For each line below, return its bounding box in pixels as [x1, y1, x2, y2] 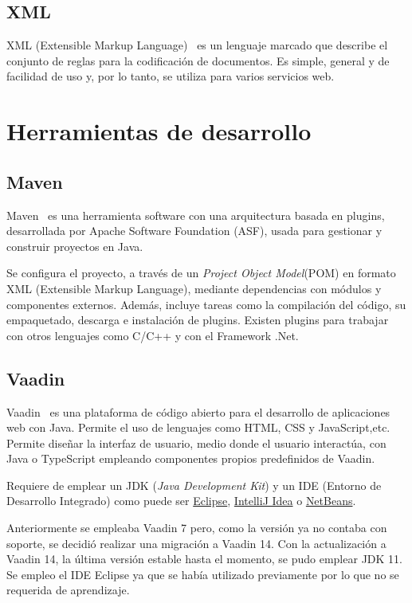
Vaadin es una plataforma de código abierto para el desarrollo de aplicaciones [6, 403, 390, 420]
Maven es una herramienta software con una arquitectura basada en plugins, [6, 206, 385, 223]
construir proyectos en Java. [6, 237, 143, 254]
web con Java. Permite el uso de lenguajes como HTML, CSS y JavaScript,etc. [6, 419, 390, 436]
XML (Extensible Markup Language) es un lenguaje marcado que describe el [6, 37, 388, 53]
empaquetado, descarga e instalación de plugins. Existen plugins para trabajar [6, 311, 389, 328]
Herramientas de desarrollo [6, 115, 312, 147]
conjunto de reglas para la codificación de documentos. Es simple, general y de [6, 52, 390, 69]
